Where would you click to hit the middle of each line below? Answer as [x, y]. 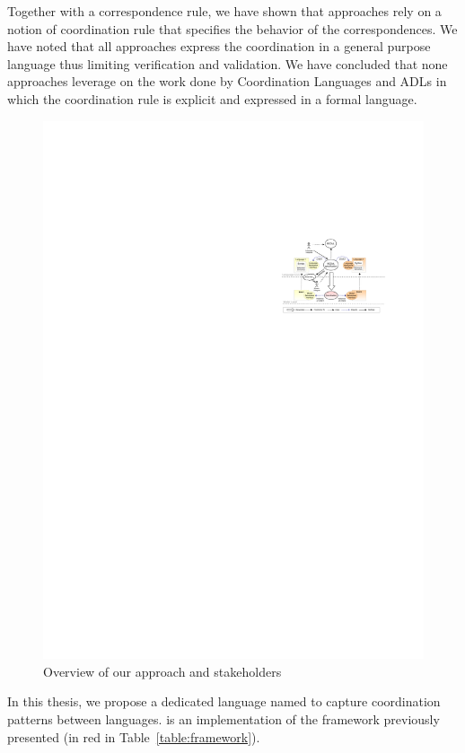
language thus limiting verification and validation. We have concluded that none [228, 63]
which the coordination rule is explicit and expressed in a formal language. [212, 98]
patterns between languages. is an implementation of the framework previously [224, 719]
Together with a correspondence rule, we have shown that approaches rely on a [224, 11]
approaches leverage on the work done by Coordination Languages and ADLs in [227, 81]
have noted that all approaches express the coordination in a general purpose [219, 46]
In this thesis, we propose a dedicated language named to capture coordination [224, 701]
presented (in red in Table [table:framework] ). [134, 736]
